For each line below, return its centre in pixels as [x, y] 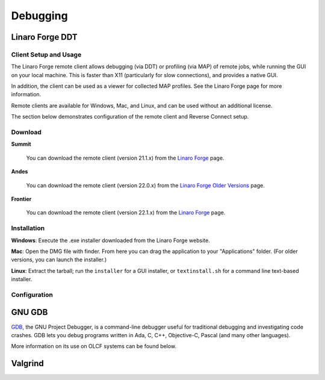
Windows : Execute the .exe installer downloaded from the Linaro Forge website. [110, 240]
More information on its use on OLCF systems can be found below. [94, 346]
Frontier [21, 199]
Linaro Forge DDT [44, 37]
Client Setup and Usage [46, 54]
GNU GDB [29, 312]
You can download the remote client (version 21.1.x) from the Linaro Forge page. [125, 158]
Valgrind [28, 363]
